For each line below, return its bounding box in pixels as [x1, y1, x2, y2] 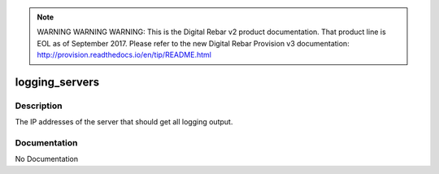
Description [15, 100, 63, 111]
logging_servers [15, 75, 100, 89]
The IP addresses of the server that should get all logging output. [15, 117, 233, 127]
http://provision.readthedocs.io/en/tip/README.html [37, 50, 211, 60]
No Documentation [15, 154, 79, 164]
